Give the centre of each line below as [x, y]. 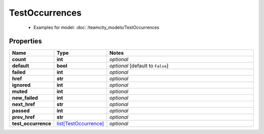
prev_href [23, 117]
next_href [23, 104]
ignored [21, 85]
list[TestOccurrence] [80, 124]
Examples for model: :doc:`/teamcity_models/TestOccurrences [96, 27]
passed [21, 111]
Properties [25, 41]
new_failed [25, 98]
